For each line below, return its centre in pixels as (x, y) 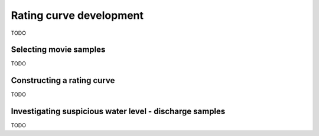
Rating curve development (77, 15)
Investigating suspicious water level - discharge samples (118, 112)
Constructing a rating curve (63, 80)
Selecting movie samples (58, 50)
